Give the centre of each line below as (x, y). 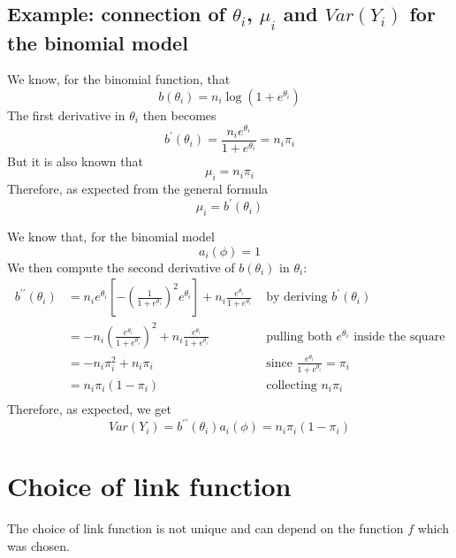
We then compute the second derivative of (121, 267)
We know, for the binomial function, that (119, 79)
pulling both (299, 336)
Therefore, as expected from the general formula (138, 189)
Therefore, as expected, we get (90, 408)
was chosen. (38, 545)
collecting (292, 385)
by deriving (297, 298)
